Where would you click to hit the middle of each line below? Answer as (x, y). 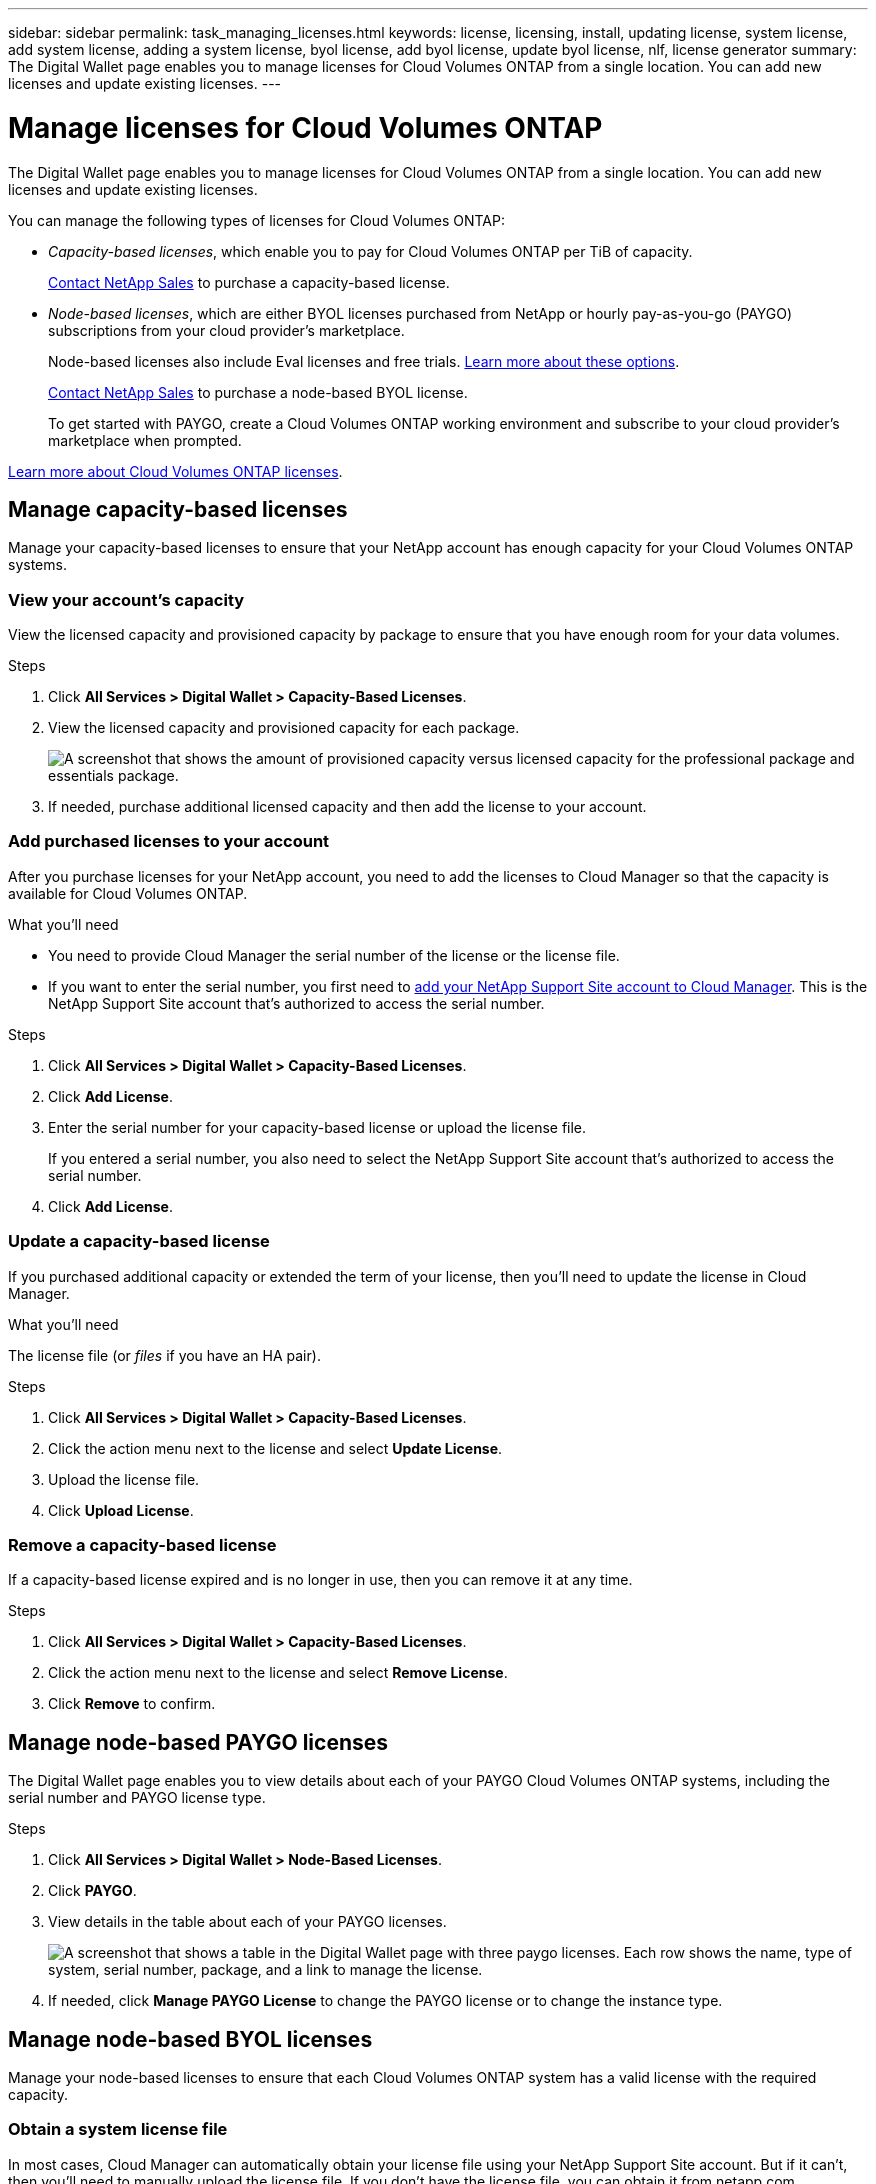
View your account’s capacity (126, 599)
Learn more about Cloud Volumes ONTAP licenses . (175, 471)
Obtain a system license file (118, 2129)
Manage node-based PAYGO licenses (198, 1742)
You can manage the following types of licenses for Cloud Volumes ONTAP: (256, 220)
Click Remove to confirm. (132, 1704)
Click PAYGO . (92, 1891)
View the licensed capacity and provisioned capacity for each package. (284, 728)
